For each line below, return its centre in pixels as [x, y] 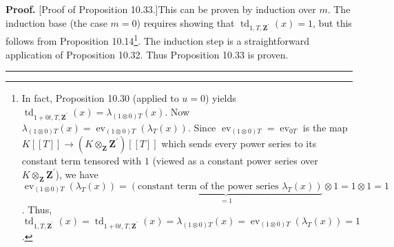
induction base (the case [56, 22]
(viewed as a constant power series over [235, 161]
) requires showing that [186, 22]
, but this [332, 22]
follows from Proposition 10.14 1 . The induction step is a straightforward [158, 40]
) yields [220, 98]
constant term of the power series [208, 186]
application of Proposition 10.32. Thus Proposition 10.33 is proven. [147, 54]
